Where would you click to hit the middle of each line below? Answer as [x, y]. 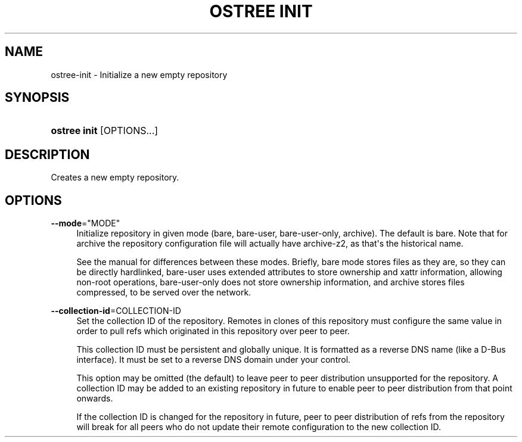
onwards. [95, 399]
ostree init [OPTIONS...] [105, 131]
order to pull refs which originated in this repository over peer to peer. [213, 331]
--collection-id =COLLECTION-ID [116, 311]
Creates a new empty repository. [115, 178]
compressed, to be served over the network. [164, 292]
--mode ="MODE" [86, 223]
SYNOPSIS [37, 98]
